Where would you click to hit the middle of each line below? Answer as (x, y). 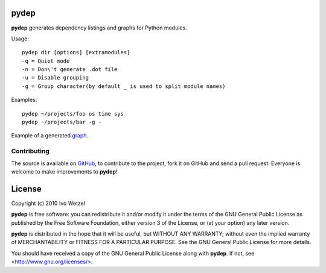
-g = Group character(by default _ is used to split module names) (124, 86)
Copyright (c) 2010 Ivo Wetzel (48, 203)
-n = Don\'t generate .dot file (70, 70)
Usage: (20, 39)
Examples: (24, 100)
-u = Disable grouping (56, 78)
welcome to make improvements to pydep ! (64, 171)
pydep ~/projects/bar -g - (62, 122)
